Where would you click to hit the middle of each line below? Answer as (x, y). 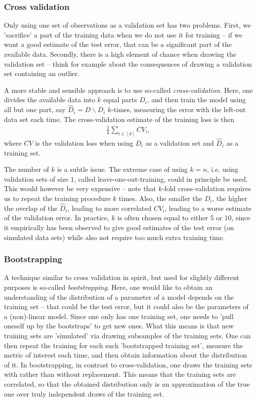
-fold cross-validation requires (206, 188)
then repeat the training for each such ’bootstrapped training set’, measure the (124, 345)
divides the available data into (50, 100)
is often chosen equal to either (163, 218)
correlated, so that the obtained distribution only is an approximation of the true (127, 383)
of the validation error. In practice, (57, 218)
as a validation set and (180, 143)
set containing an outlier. (42, 73)
